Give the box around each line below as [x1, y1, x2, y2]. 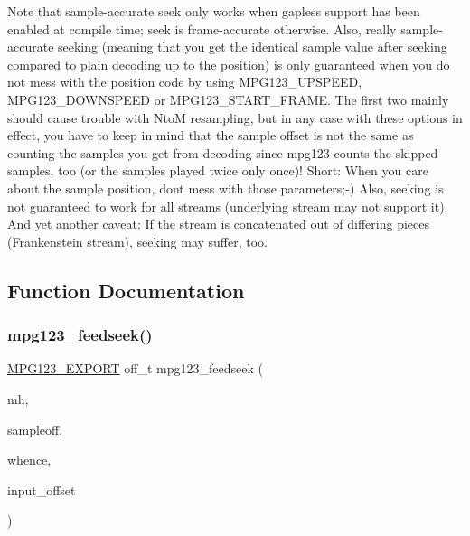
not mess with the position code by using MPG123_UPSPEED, [7, 72, 362, 91]
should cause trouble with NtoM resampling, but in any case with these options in [7, 108, 463, 127]
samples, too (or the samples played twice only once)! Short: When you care [7, 161, 428, 180]
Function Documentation [7, 276, 245, 304]
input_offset [7, 480, 76, 499]
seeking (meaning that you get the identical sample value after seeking [58, 37, 447, 56]
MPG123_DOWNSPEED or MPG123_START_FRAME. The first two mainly [7, 89, 449, 108]
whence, [7, 450, 52, 469]
